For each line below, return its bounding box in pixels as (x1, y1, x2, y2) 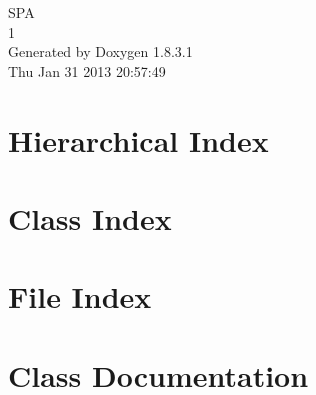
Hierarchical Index (8, 119, 269, 160)
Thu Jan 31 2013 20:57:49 (8, 60, 166, 81)
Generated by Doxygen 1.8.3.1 (8, 41, 193, 62)
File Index (8, 276, 152, 317)
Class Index (8, 197, 172, 238)
